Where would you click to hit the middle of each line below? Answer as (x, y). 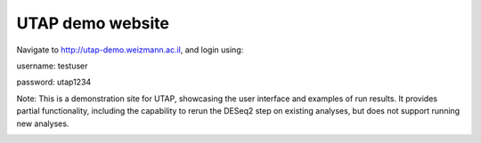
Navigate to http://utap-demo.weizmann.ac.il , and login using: (130, 50)
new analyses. (43, 123)
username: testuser (52, 66)
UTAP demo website (93, 23)
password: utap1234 (54, 82)
